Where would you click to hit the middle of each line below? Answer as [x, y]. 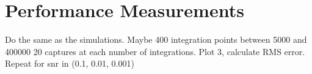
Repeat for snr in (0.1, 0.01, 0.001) [70, 63]
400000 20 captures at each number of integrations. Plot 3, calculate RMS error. [155, 51]
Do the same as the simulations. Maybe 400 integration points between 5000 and [156, 39]
